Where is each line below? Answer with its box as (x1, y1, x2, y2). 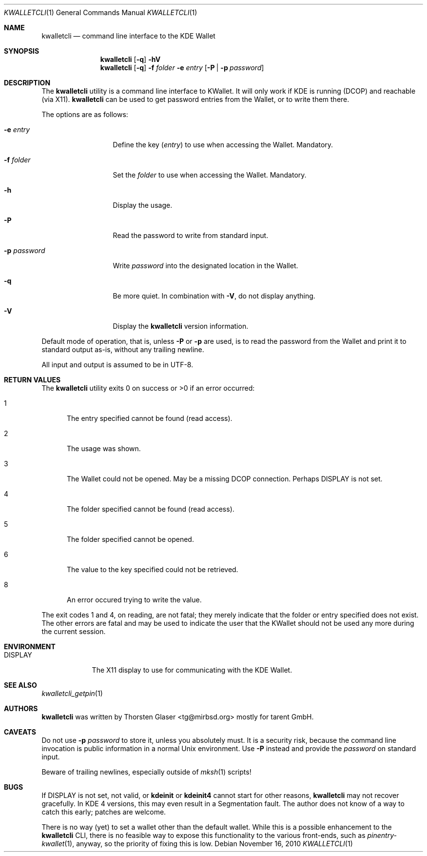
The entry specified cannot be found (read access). (67, 414, 233, 422)
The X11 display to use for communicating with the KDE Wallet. (92, 666, 292, 674)
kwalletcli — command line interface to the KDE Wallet (41, 32, 215, 40)
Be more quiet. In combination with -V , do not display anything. (113, 292, 315, 300)
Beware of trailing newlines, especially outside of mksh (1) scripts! (41, 768, 252, 776)
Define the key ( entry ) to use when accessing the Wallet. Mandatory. (113, 140, 333, 149)
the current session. (41, 627, 106, 636)
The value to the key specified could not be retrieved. (67, 565, 238, 574)
